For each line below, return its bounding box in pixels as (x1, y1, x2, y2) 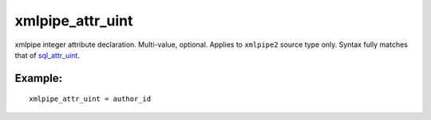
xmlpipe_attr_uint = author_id (29, 95, 152, 103)
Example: (14, 72, 63, 85)
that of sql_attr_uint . (14, 50, 80, 60)
